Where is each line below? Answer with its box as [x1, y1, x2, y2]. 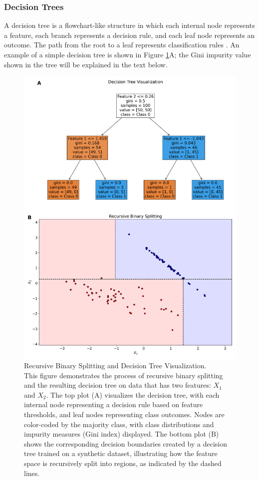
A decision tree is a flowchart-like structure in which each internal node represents [4, 20, 255, 30]
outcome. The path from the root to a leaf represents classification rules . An [4, 39, 240, 50]
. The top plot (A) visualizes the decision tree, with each [46, 389, 220, 400]
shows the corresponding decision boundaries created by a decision [24, 438, 228, 449]
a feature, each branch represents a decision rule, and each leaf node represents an [4, 29, 255, 40]
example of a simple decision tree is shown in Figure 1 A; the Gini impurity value [4, 49, 251, 59]
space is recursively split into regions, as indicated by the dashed [24, 458, 222, 469]
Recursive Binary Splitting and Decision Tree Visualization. [24, 360, 207, 371]
